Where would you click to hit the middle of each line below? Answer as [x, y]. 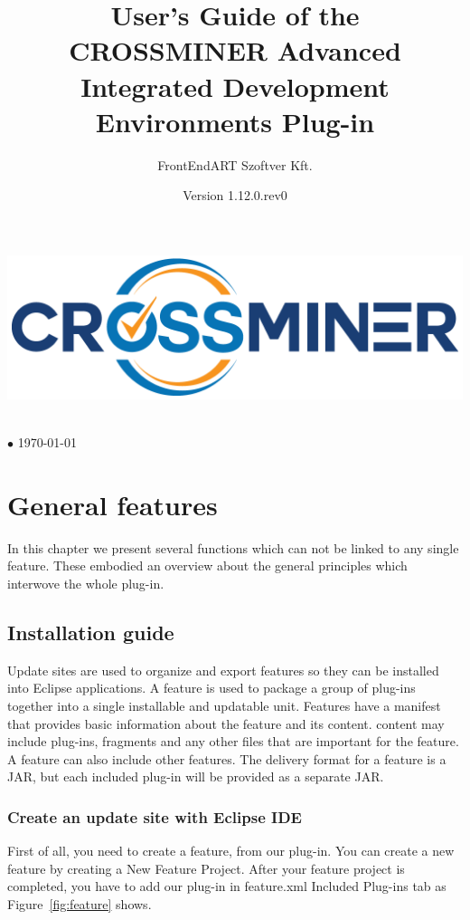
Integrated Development [235, 86]
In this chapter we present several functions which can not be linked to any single [233, 547]
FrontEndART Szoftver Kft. [235, 164]
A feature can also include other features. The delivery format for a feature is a [227, 758]
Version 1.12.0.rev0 [235, 195]
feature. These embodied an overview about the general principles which [207, 565]
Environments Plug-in [235, 121]
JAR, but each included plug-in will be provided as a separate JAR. [196, 776]
